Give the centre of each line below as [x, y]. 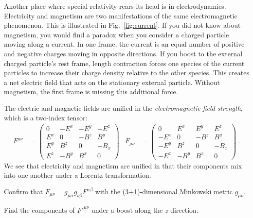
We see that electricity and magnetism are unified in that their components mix [123, 165]
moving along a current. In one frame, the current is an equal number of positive [124, 44]
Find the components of [39, 210]
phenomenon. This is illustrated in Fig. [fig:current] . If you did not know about [122, 25]
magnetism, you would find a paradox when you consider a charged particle [117, 34]
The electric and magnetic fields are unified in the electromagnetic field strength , [123, 108]
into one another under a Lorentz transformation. [78, 175]
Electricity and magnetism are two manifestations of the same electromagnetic [121, 15]
